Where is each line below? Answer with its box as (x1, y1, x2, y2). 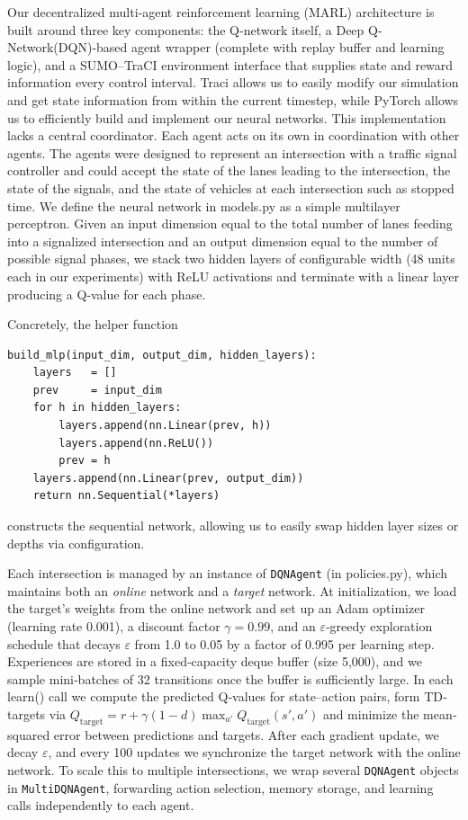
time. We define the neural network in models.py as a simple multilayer (7, 196, 400, 215)
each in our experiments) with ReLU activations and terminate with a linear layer (7, 266, 459, 285)
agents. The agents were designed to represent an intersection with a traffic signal (7, 143, 457, 162)
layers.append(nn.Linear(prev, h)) (58, 419, 272, 432)
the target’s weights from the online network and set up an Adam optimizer (7, 599, 425, 618)
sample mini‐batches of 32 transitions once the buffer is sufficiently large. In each (7, 669, 454, 688)
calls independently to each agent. (7, 796, 194, 815)
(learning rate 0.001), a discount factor (7, 617, 220, 636)
